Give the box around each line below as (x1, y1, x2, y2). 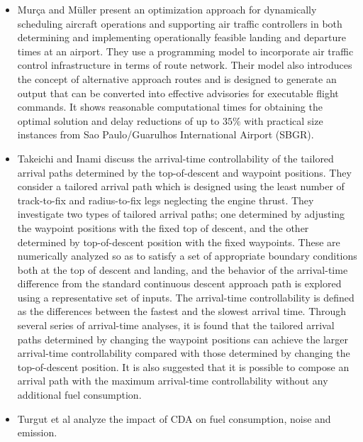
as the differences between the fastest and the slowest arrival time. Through (17, 304, 347, 319)
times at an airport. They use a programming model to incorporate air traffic (17, 43, 354, 58)
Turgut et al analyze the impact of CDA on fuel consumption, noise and (17, 411, 331, 426)
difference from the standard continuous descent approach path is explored (17, 276, 342, 291)
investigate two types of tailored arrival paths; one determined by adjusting (17, 206, 345, 221)
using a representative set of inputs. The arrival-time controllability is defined (17, 289, 354, 304)
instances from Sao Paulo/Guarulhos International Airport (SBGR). (17, 127, 314, 142)
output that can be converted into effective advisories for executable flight (17, 85, 339, 100)
